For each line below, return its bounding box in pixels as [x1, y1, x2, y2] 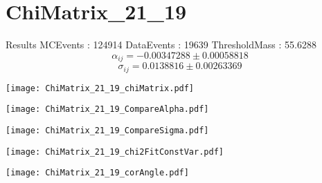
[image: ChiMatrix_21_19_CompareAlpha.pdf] [6, 104, 209, 115]
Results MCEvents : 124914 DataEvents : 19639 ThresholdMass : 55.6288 [6, 37, 316, 52]
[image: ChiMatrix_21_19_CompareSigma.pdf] [6, 125, 209, 135]
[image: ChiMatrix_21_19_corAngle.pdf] [6, 168, 189, 178]
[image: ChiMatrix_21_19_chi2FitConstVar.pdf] [6, 146, 224, 157]
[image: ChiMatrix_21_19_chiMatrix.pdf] [6, 83, 195, 93]
